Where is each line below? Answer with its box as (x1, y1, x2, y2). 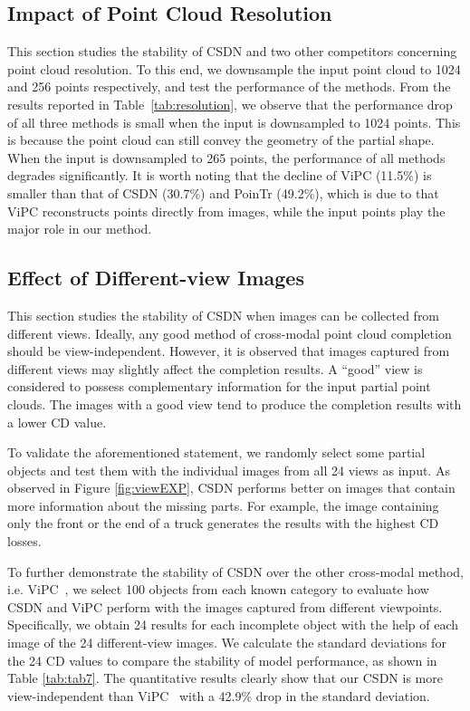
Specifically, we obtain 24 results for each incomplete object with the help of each (7, 615, 458, 634)
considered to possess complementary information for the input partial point (7, 377, 431, 396)
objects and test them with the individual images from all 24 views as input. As (7, 460, 450, 479)
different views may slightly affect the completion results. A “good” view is (7, 359, 423, 378)
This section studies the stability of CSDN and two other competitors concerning (7, 42, 457, 61)
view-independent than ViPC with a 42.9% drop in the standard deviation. (7, 686, 430, 705)
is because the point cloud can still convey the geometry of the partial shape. (7, 130, 435, 149)
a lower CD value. (7, 412, 107, 431)
